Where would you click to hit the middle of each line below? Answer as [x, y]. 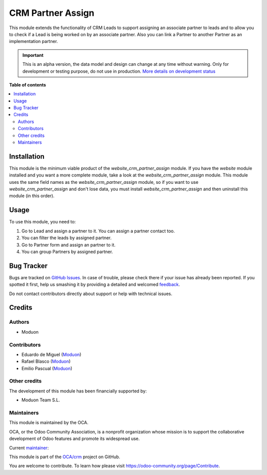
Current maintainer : [29, 448]
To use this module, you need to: [43, 222]
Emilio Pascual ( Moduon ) [47, 368]
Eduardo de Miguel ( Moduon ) [51, 354]
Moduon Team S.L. [41, 400]
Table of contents [28, 85]
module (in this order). [32, 196]
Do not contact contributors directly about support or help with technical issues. [91, 294]
